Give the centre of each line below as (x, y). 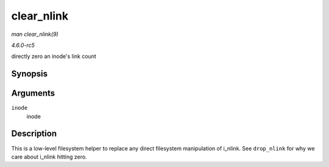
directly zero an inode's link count (54, 56)
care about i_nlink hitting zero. (49, 157)
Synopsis (30, 74)
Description (34, 134)
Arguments (33, 94)
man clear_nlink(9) (35, 34)
